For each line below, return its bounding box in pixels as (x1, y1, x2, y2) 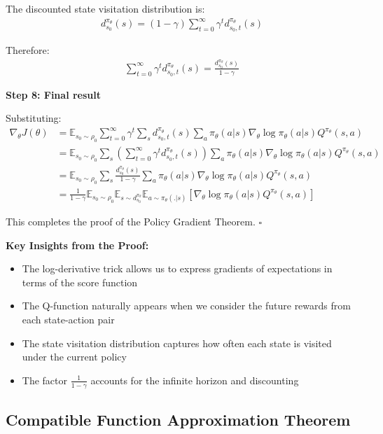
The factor (22, 372, 68, 387)
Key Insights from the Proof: (6, 237, 149, 252)
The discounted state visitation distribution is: (6, 1, 205, 15)
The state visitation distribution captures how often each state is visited (22, 335, 332, 350)
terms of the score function (22, 274, 138, 289)
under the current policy (22, 349, 127, 364)
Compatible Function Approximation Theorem (6, 408, 351, 430)
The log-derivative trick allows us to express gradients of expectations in (22, 261, 333, 276)
